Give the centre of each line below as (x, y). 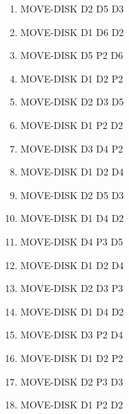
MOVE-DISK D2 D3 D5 (72, 102)
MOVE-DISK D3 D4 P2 (72, 148)
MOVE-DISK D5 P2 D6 (72, 55)
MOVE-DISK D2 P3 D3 (72, 381)
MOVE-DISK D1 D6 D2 (72, 32)
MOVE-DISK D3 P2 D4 (72, 335)
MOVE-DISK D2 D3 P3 (72, 288)
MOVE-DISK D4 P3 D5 (72, 241)
